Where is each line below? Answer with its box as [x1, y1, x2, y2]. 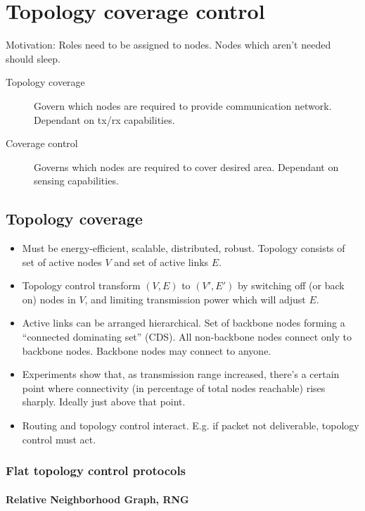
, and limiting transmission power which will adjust [84, 291, 306, 306]
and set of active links [114, 254, 209, 269]
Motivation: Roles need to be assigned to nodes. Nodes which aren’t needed [6, 37, 331, 52]
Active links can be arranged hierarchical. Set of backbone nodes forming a [22, 315, 345, 330]
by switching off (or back [237, 278, 345, 293]
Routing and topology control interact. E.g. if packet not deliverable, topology [22, 418, 359, 433]
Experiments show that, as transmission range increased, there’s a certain [22, 367, 340, 381]
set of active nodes [22, 254, 102, 269]
